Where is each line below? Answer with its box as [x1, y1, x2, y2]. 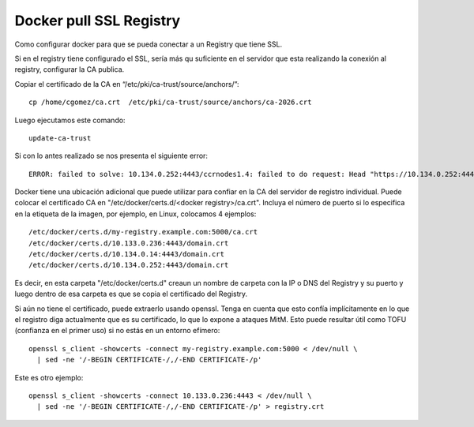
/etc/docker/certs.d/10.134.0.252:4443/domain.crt [28, 260, 229, 270]
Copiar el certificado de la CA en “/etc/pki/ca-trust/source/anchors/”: [14, 79, 240, 88]
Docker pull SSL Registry [14, 12, 181, 29]
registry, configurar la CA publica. [14, 65, 125, 74]
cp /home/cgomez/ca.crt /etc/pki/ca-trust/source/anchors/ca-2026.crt [28, 98, 312, 107]
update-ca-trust [28, 133, 92, 142]
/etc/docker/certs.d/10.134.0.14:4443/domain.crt [28, 249, 225, 259]
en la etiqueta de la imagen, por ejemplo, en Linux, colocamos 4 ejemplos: [14, 209, 257, 219]
